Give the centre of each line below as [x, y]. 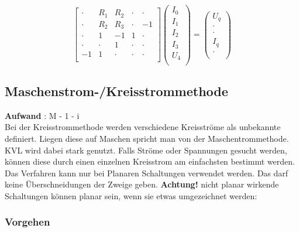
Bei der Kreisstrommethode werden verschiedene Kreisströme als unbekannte [143, 127]
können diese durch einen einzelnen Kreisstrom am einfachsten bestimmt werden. [150, 161]
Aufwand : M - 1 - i [42, 115]
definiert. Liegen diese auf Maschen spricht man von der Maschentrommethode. [147, 138]
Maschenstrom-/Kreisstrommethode [116, 91]
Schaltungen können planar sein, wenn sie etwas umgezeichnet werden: [131, 195]
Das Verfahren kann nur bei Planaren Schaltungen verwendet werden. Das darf [147, 173]
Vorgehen [28, 222]
